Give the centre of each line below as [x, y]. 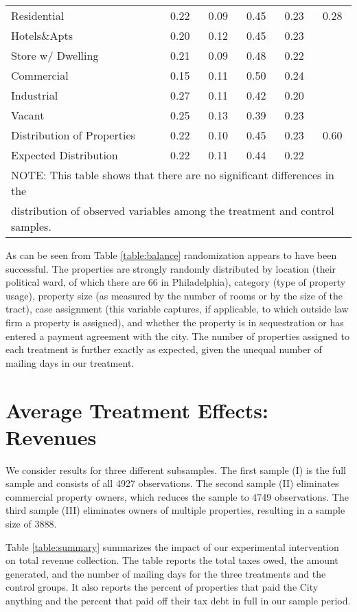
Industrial [35, 95]
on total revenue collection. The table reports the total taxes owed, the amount [172, 560]
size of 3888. [31, 524]
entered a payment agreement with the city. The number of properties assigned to [177, 336]
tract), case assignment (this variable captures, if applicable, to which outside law [177, 309]
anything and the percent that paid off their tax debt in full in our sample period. [178, 600]
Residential [38, 15]
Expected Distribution [65, 155]
